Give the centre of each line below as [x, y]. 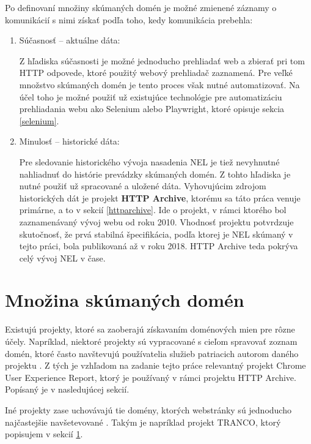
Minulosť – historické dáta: [69, 141]
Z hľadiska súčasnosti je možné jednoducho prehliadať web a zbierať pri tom [162, 60]
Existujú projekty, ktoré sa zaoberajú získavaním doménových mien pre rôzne [150, 329]
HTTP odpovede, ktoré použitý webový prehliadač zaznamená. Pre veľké [156, 73]
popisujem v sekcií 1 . [44, 434]
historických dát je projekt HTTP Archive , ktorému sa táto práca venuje [160, 198]
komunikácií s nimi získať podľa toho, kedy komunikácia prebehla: [129, 19]
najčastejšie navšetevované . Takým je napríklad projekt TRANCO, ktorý [143, 422]
